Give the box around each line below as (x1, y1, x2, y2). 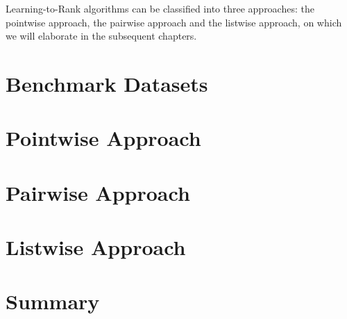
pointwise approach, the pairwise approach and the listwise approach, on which (6, 15, 342, 29)
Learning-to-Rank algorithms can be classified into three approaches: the (6, 1, 314, 15)
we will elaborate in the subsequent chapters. (6, 28, 197, 43)
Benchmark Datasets (6, 69, 208, 97)
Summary (6, 287, 100, 316)
